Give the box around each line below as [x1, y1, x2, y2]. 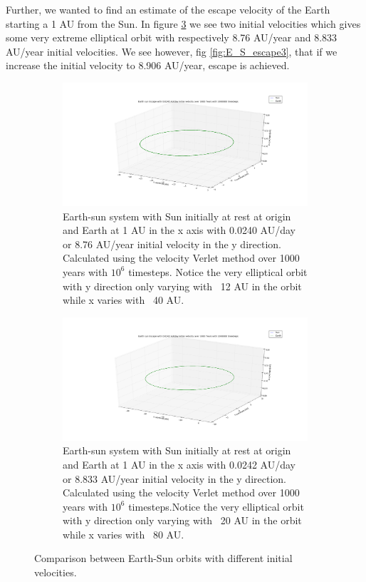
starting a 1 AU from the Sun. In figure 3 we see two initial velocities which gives [6, 16, 361, 31]
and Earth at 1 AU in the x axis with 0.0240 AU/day [63, 223, 296, 238]
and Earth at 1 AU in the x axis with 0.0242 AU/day [63, 456, 296, 471]
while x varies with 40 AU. [63, 292, 184, 307]
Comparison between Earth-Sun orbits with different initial [34, 551, 293, 566]
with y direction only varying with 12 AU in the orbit [63, 278, 302, 293]
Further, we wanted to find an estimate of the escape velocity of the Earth [6, 2, 330, 16]
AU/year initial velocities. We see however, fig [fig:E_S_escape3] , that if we [6, 44, 338, 58]
